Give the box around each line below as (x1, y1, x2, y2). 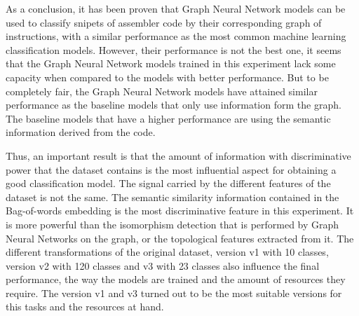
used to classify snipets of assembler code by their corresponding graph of (6, 15, 322, 29)
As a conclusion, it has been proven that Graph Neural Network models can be (6, 1, 346, 15)
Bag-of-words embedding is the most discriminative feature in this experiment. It (6, 203, 354, 218)
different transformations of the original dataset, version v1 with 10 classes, (6, 245, 329, 259)
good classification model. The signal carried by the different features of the (6, 176, 331, 191)
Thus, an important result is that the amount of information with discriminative (6, 148, 351, 163)
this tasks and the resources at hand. (6, 299, 164, 314)
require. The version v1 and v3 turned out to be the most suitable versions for (6, 285, 342, 300)
